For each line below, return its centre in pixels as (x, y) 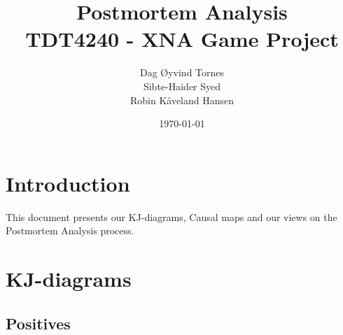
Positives (38, 323)
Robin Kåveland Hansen (182, 100)
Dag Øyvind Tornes (182, 72)
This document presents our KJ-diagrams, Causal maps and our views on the (171, 216)
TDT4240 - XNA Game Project (182, 39)
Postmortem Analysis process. (70, 230)
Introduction (68, 183)
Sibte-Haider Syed (182, 86)
